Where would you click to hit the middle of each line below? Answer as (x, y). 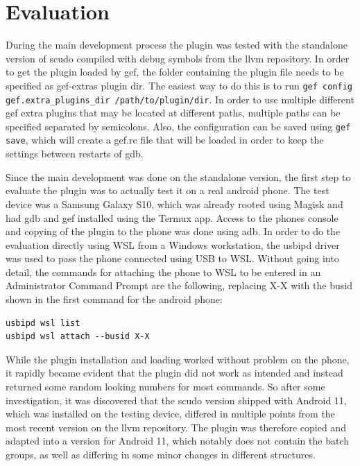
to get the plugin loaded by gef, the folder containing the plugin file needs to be (175, 72)
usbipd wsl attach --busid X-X (78, 337)
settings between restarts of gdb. (75, 154)
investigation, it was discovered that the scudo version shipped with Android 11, (176, 400)
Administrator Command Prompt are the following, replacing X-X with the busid (179, 285)
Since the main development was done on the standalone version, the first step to (178, 176)
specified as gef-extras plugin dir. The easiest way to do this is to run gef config (179, 85)
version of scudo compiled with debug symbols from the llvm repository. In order (178, 58)
